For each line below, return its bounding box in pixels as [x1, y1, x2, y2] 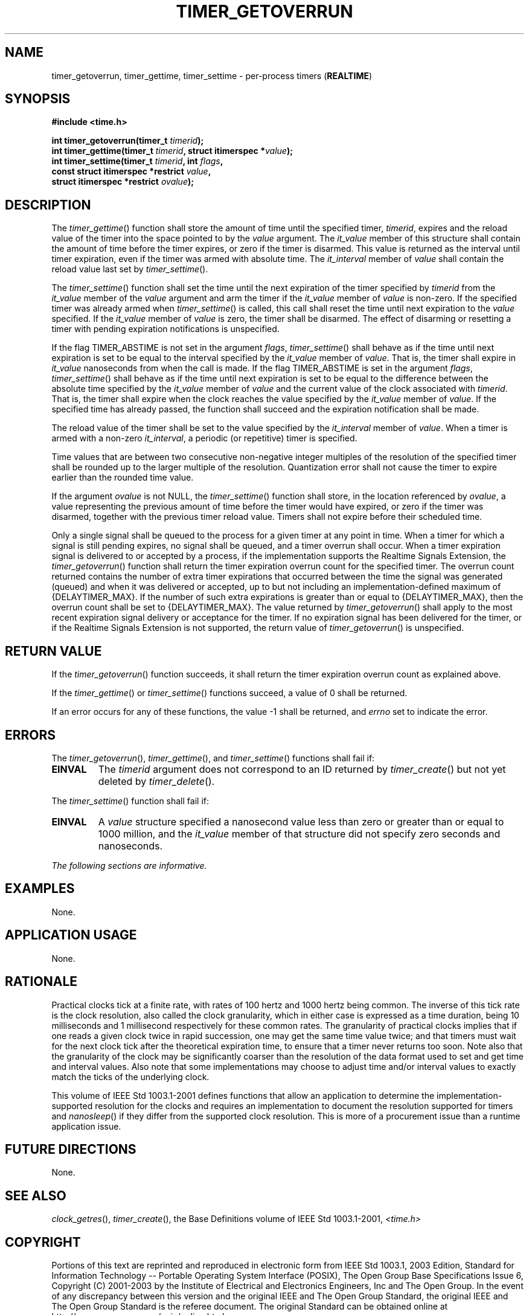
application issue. [51, 1121, 121, 1131]
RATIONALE [5, 974, 78, 990]
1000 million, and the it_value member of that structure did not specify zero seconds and [98, 827, 501, 840]
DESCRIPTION [5, 197, 91, 213]
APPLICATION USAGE [5, 927, 137, 943]
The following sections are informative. [51, 860, 207, 871]
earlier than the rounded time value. [51, 472, 194, 483]
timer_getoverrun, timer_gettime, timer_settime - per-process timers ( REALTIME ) [51, 70, 373, 81]
